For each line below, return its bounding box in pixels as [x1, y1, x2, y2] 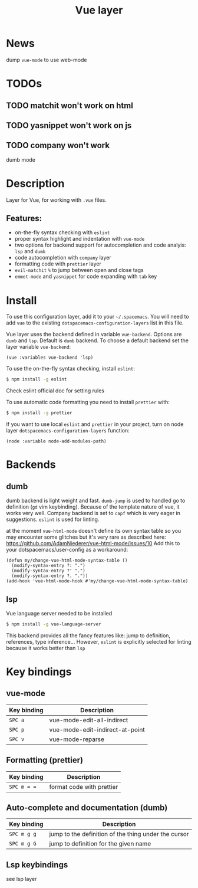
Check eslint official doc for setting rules [6, 387, 105, 394]
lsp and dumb [14, 248, 46, 255]
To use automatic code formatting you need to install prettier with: [6, 399, 170, 406]
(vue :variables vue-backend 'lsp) [6, 355, 94, 361]
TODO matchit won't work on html [6, 100, 134, 110]
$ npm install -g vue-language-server [6, 621, 101, 627]
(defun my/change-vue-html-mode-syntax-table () [6, 558, 128, 563]
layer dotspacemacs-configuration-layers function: [6, 427, 130, 434]
